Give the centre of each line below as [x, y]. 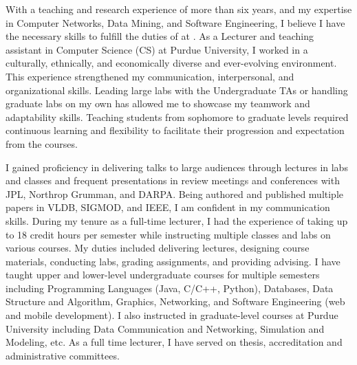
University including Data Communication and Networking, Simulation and [165, 328]
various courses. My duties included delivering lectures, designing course [158, 248]
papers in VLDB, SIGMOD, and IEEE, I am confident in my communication [168, 207]
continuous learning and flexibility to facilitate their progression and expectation [175, 130]
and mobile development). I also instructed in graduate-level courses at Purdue [172, 315]
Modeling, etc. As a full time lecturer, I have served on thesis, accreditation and [174, 342]
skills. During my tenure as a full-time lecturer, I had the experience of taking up [177, 220]
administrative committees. [63, 355]
